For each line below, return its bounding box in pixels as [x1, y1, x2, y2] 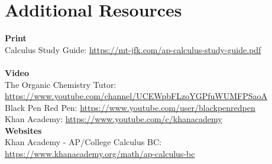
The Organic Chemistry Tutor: [5, 78, 116, 90]
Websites [5, 124, 42, 136]
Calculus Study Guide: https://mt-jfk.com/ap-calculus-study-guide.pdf [5, 43, 261, 55]
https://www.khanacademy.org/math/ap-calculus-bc [5, 147, 195, 160]
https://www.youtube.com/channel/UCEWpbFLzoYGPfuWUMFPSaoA [5, 90, 267, 102]
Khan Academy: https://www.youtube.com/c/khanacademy [5, 113, 222, 125]
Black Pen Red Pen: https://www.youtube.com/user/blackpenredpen [5, 101, 255, 113]
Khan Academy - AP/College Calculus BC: [5, 136, 161, 148]
